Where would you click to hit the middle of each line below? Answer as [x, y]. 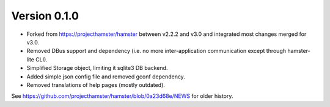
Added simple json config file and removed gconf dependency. [106, 77]
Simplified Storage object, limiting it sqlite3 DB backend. [97, 68]
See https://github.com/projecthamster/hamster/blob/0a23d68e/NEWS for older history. [122, 96]
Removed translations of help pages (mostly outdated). [96, 85]
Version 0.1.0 [45, 16]
